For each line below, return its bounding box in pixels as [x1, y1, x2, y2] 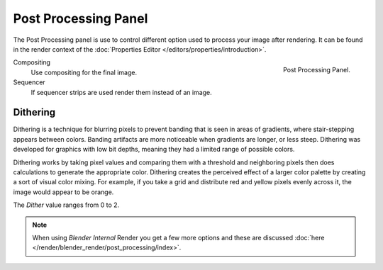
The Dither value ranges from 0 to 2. [13, 201, 120, 209]
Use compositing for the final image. [30, 68, 138, 77]
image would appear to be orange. [13, 188, 114, 196]
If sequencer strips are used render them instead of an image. [30, 88, 212, 96]
